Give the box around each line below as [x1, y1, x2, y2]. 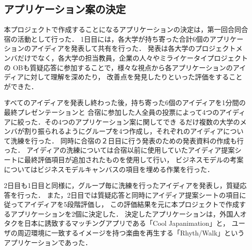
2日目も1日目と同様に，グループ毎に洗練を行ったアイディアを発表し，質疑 [4, 180, 240, 190]
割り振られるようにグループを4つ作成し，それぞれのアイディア [24, 126, 223, 136]
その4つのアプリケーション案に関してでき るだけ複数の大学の [44, 116, 240, 126]
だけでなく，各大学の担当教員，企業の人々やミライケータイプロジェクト [17, 52, 248, 62]
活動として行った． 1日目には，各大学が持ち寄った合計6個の [17, 33, 210, 44]
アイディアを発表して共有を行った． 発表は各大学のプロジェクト [31, 43, 236, 53]
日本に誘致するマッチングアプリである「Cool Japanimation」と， [24, 218, 230, 228]
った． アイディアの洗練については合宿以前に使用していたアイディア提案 [4, 145, 235, 155]
